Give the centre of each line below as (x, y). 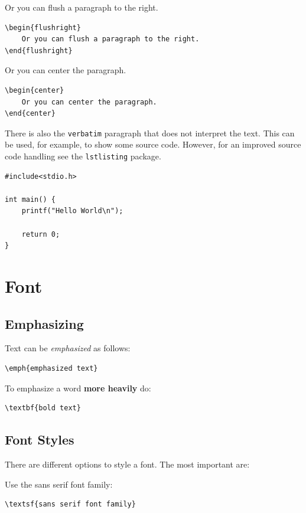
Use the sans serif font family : (59, 484)
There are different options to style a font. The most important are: (127, 464)
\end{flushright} (39, 50)
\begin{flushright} (43, 27)
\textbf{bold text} (43, 408)
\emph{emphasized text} (51, 368)
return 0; (41, 234)
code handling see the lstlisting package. (83, 156)
